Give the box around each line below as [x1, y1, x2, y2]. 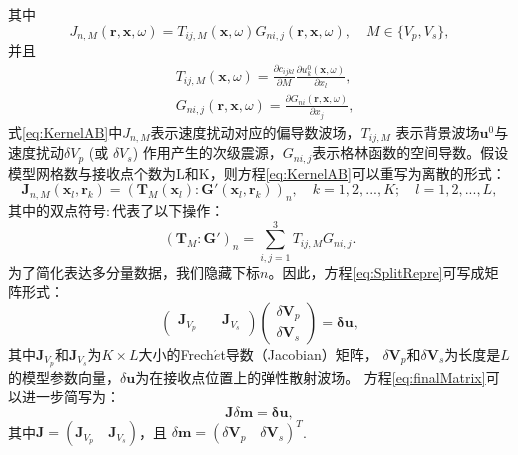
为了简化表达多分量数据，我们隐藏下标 [8, 261, 260, 282]
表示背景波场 [395, 121, 480, 142]
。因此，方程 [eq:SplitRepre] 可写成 [268, 261, 485, 282]
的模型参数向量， [8, 366, 120, 387]
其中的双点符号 [8, 200, 106, 220]
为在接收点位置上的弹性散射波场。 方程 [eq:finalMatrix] [135, 366, 486, 387]
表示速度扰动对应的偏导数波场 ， [150, 121, 361, 142]
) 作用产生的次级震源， [132, 142, 283, 163]
